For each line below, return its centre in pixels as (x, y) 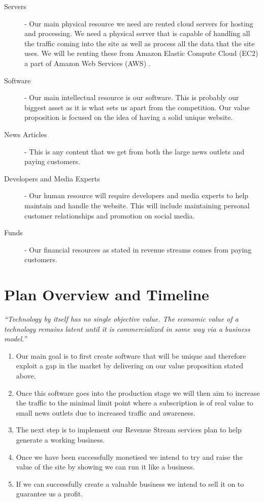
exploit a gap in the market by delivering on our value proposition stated (129, 366)
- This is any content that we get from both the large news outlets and (135, 151)
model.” (15, 339)
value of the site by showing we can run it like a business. (105, 467)
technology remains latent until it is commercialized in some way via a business (127, 328)
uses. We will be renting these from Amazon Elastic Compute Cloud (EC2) (141, 53)
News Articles (26, 134)
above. (26, 375)
